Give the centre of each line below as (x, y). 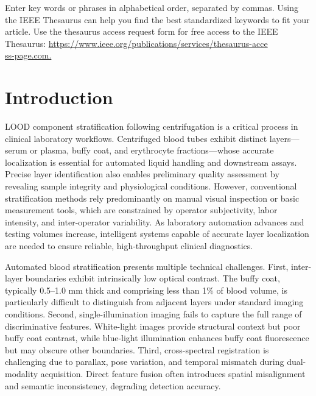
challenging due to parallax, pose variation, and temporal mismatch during (145, 362)
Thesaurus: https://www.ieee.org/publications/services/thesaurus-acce (136, 43)
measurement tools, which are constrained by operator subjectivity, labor (141, 210)
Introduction (59, 97)
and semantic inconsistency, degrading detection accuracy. (113, 385)
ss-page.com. (28, 55)
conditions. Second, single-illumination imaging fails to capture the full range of (153, 314)
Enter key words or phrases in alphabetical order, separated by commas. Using (152, 7)
